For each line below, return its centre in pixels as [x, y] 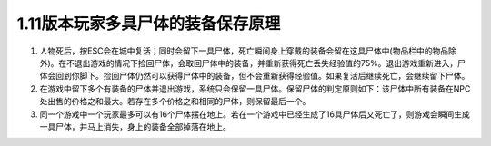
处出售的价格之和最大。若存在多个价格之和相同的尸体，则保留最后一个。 [175, 102]
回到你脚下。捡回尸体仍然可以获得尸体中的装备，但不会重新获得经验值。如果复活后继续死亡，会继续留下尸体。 [262, 76]
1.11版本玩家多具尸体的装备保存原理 [149, 24]
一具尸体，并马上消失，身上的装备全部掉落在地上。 [135, 126]
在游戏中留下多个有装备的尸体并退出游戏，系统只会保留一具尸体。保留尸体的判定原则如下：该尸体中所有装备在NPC [255, 88]
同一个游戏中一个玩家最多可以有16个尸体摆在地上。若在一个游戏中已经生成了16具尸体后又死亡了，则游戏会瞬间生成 [255, 114]
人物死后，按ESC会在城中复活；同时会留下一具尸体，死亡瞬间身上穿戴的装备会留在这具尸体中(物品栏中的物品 [244, 51]
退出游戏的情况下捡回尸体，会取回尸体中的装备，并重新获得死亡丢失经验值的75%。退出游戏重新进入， [266, 63]
